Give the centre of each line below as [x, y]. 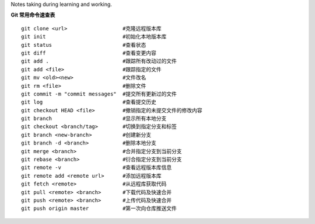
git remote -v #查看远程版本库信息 [97, 168]
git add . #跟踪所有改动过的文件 [99, 61]
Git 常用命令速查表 [33, 15]
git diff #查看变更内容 [89, 53]
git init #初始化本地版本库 [94, 37]
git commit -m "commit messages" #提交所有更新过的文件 [99, 94]
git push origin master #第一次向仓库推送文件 [99, 209]
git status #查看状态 [84, 45]
